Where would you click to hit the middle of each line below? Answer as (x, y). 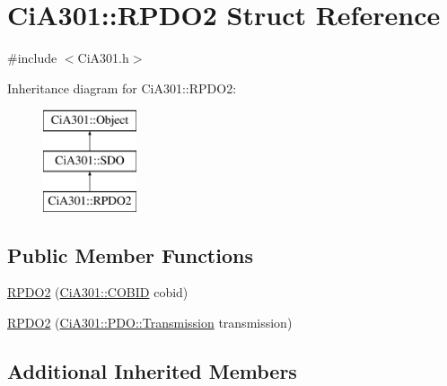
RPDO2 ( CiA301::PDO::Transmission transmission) (150, 323)
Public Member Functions (130, 254)
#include (32, 58)
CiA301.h (103, 58)
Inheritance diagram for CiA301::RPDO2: (122, 88)
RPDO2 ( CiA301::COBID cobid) (98, 292)
